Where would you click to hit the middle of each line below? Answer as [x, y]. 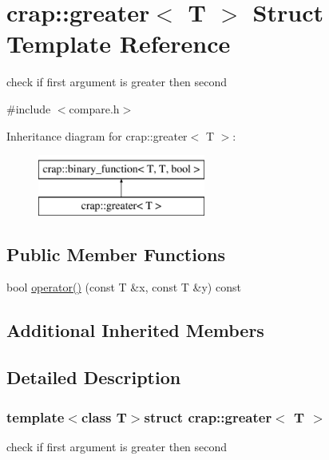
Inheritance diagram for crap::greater [97, 135]
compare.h [94, 108]
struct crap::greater [208, 416]
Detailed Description [94, 377]
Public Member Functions [116, 254]
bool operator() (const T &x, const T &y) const [124, 287]
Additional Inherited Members [135, 330]
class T [104, 416]
